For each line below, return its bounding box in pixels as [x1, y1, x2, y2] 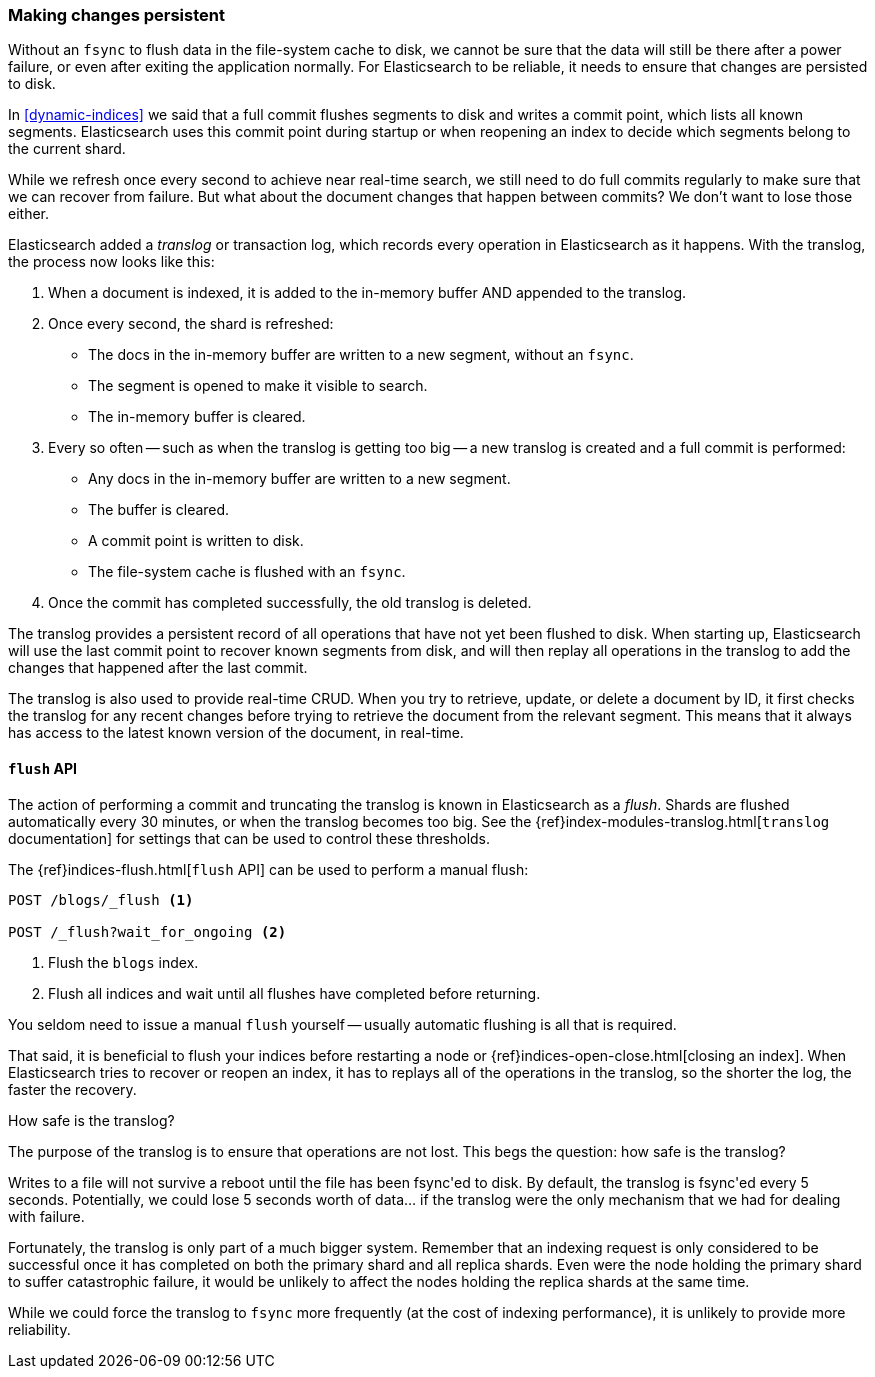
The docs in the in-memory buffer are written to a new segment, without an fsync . [88, 346, 634, 364]
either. [8, 205, 50, 223]
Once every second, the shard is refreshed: [48, 315, 334, 333]
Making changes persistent [8, 5, 225, 25]
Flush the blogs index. [48, 953, 199, 971]
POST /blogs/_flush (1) [8, 891, 194, 908]
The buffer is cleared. [88, 501, 230, 519]
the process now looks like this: [8, 253, 215, 271]
